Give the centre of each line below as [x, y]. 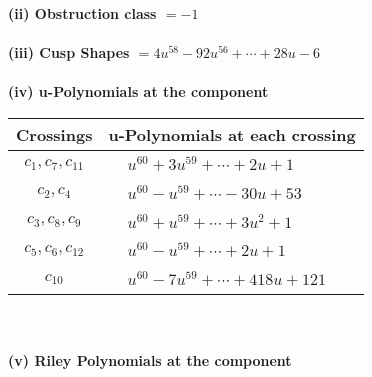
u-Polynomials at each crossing [232, 134]
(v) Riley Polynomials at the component [150, 359]
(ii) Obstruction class [82, 13]
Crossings [54, 134]
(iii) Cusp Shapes [69, 52]
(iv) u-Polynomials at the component [138, 91]
